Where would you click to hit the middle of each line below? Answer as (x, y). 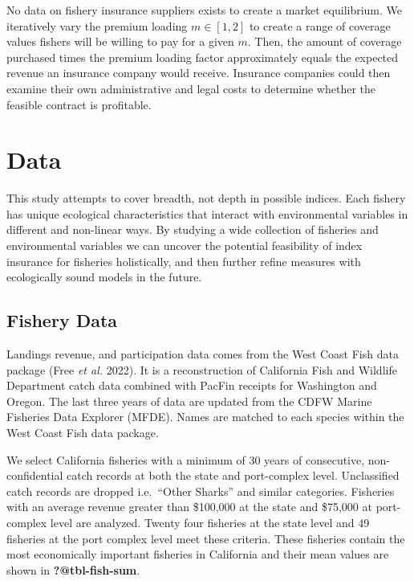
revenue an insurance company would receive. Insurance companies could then (199, 73)
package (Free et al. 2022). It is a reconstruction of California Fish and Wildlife (202, 369)
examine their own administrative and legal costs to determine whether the (191, 88)
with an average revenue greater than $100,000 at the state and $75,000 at (189, 507)
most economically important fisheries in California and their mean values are (198, 554)
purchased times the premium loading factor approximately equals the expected (203, 57)
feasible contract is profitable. (79, 104)
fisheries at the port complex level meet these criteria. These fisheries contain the (206, 538)
